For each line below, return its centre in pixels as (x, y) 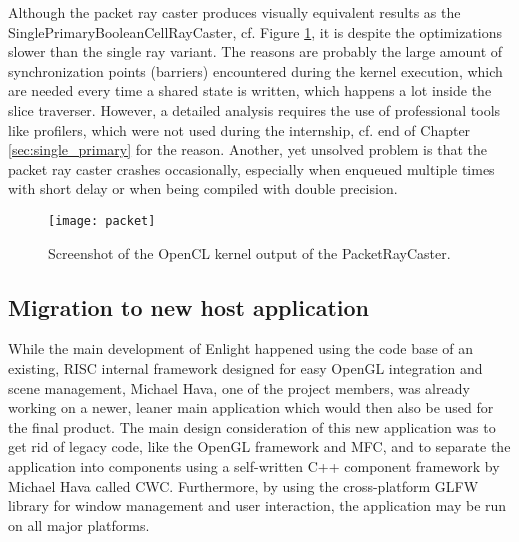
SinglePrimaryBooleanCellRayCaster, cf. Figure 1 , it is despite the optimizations (255, 31)
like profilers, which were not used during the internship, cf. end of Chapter (239, 129)
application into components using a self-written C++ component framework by (254, 465)
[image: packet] (102, 220)
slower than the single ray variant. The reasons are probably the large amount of (255, 51)
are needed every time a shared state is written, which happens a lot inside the (250, 90)
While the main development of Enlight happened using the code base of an (241, 348)
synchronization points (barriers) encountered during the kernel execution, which (255, 70)
